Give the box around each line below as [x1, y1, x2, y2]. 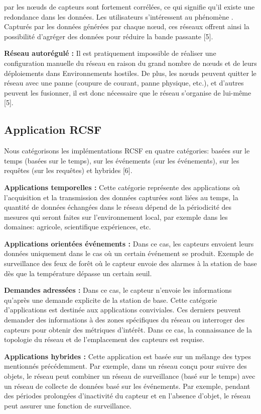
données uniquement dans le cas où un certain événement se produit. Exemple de [4, 248, 254, 259]
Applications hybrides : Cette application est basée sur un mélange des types [4, 351, 251, 361]
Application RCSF [4, 122, 102, 137]
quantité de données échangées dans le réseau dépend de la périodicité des [4, 202, 232, 212]
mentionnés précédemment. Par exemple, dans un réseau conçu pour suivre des [4, 361, 247, 371]
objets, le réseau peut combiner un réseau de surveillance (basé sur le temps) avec [4, 371, 255, 381]
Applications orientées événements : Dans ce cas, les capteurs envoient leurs [4, 238, 254, 249]
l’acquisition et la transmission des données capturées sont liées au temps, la [4, 192, 238, 202]
